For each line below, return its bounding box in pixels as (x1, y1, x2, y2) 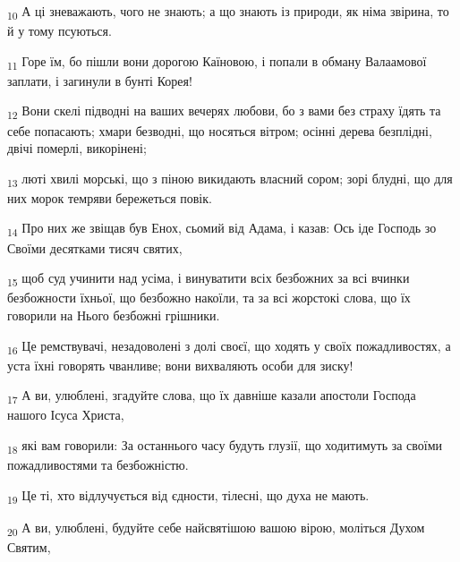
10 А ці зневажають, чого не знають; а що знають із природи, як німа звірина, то (7, 2, 449, 22)
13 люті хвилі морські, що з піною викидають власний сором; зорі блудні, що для (7, 168, 453, 190)
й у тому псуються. (7, 21, 112, 40)
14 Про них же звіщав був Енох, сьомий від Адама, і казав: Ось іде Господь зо (7, 218, 437, 240)
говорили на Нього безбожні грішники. (7, 305, 220, 324)
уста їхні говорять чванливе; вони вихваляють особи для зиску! (7, 355, 354, 374)
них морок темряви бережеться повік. (7, 188, 212, 207)
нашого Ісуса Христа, (7, 405, 124, 424)
